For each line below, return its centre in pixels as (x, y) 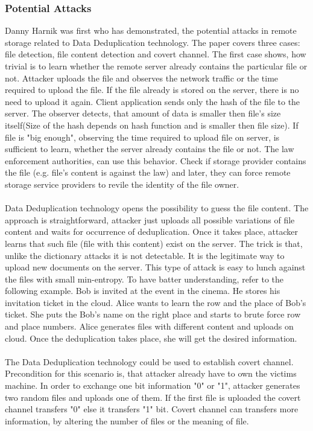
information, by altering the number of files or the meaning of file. (127, 420)
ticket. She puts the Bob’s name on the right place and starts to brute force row (153, 314)
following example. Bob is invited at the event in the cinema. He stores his (143, 291)
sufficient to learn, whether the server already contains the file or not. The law (150, 149)
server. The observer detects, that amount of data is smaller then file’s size (143, 113)
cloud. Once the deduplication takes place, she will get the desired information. (151, 338)
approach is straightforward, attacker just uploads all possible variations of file (150, 219)
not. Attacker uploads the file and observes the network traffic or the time (142, 78)
